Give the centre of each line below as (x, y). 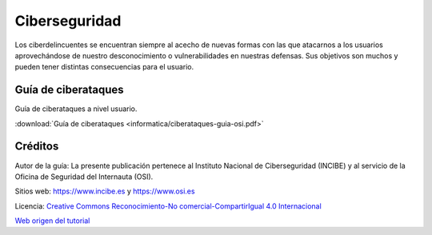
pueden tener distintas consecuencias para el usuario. (104, 67)
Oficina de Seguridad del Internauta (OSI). (84, 177)
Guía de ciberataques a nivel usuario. (76, 109)
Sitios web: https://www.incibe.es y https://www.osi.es (105, 191)
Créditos (37, 147)
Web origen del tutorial (52, 221)
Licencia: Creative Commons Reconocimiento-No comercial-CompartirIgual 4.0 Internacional (168, 206)
